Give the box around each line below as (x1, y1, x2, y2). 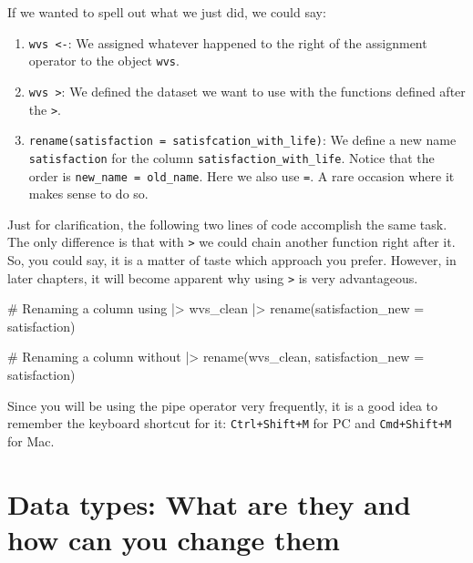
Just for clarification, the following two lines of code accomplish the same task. (7, 214, 447, 233)
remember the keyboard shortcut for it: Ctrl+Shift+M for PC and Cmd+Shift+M (7, 414, 452, 433)
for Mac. (7, 431, 55, 450)
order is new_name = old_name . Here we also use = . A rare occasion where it (28, 166, 455, 185)
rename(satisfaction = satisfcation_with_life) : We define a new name (28, 130, 457, 149)
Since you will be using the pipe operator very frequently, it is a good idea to (7, 395, 438, 415)
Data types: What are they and (7, 485, 411, 522)
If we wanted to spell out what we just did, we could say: (7, 3, 326, 21)
